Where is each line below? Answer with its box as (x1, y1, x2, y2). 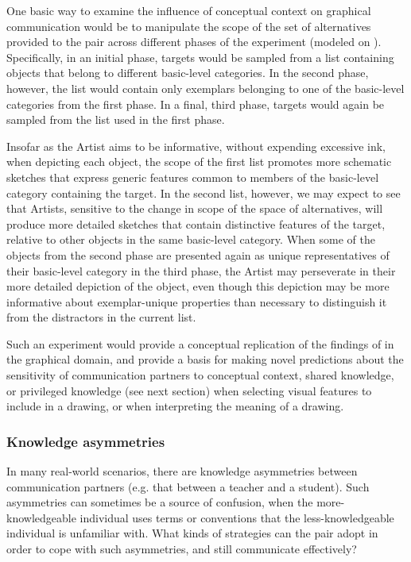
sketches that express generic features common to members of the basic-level (6, 168, 379, 185)
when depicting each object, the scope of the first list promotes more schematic (6, 153, 392, 170)
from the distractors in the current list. (6, 309, 196, 325)
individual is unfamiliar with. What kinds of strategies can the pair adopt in (6, 525, 378, 541)
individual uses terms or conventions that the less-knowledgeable (79, 509, 394, 525)
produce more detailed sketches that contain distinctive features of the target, (6, 215, 386, 232)
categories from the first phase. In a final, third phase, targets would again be (6, 95, 385, 112)
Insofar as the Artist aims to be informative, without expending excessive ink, (6, 137, 386, 154)
